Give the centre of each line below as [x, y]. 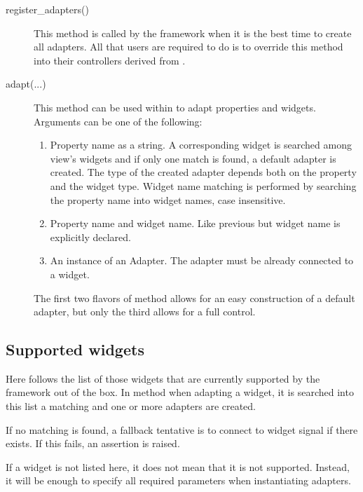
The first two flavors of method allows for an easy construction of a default [194, 298]
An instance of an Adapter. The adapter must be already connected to [202, 260]
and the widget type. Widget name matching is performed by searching [203, 185]
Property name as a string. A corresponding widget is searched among [201, 145]
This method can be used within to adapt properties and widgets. [175, 107]
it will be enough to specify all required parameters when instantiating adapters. [178, 480]
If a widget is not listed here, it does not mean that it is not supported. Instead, [178, 466]
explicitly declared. [90, 237]
